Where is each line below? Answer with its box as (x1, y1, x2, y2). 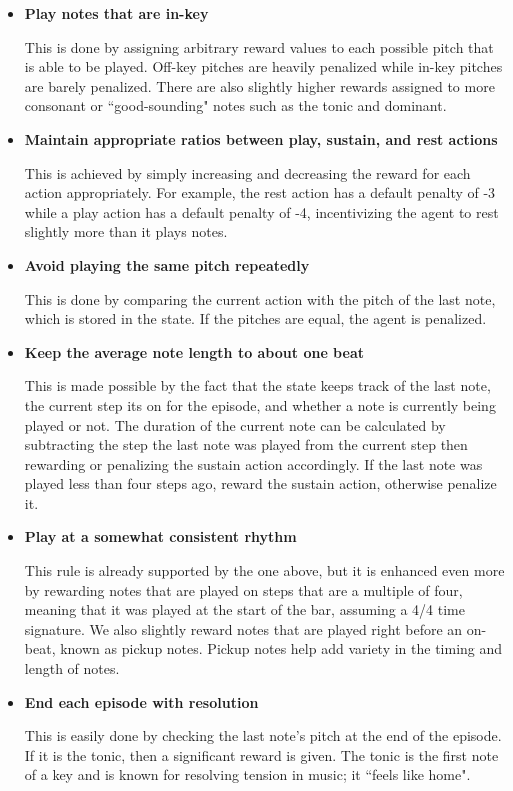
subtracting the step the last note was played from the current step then (24, 434, 468, 455)
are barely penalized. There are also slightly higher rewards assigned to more (24, 75, 495, 96)
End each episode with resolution (24, 691, 259, 712)
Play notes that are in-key (24, 3, 209, 23)
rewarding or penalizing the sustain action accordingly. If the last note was (24, 453, 483, 474)
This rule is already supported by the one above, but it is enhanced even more (24, 560, 505, 581)
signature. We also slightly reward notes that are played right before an (24, 618, 463, 639)
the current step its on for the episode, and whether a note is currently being (24, 394, 496, 415)
